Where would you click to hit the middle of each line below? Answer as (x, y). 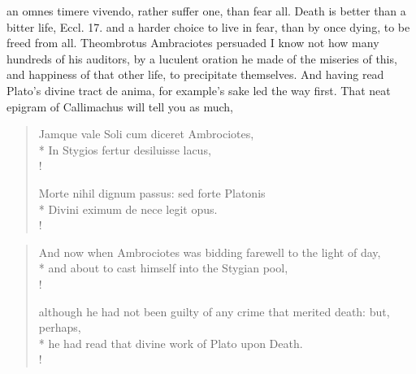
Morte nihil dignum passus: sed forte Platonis (152, 192)
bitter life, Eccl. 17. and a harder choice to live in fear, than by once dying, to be (208, 26)
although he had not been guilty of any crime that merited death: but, (214, 311)
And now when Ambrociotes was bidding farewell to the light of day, (210, 252)
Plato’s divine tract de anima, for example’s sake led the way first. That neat (199, 90)
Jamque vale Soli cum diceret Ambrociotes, (146, 134)
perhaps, (60, 327)
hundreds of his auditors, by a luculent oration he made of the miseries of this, (202, 58)
